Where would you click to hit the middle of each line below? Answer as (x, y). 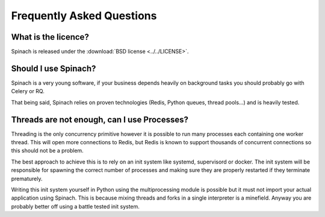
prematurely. (27, 179)
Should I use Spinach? (54, 68)
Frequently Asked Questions (84, 16)
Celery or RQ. (28, 91)
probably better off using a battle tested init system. (75, 206)
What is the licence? (50, 37)
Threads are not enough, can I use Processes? (100, 119)
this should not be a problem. (47, 151)
